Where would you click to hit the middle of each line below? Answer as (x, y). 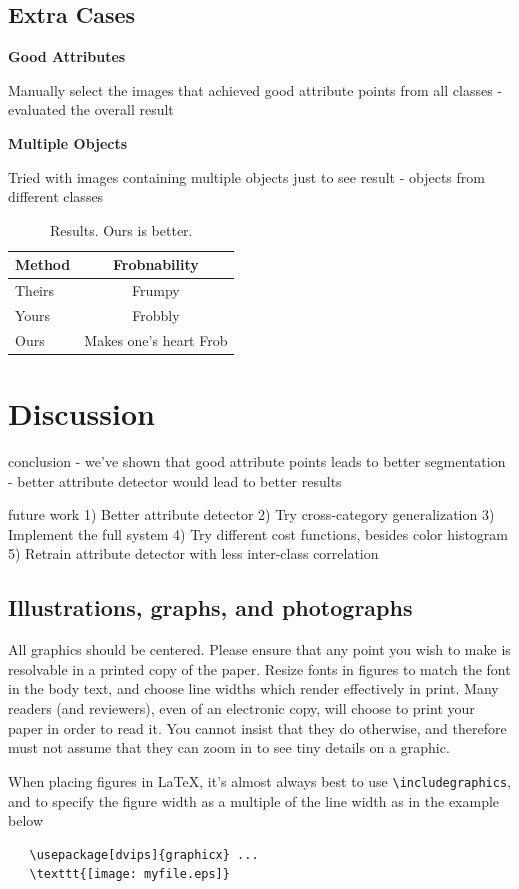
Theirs (35, 290)
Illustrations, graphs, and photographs (210, 607)
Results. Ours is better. (121, 229)
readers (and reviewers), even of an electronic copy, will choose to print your (241, 708)
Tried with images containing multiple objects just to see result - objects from (246, 176)
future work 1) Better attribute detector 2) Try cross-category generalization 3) (251, 514)
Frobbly (156, 315)
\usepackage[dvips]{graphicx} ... (144, 854)
